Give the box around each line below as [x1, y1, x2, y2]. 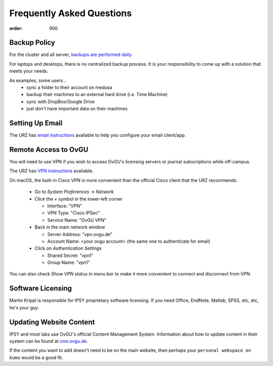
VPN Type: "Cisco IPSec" [47, 210, 100, 216]
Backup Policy [9, 38, 56, 47]
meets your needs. [9, 68, 49, 74]
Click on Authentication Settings [34, 245, 102, 251]
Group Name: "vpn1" [47, 259, 90, 265]
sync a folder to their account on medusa [26, 84, 112, 90]
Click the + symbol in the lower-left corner [34, 196, 123, 202]
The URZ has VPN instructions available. [9, 168, 94, 174]
